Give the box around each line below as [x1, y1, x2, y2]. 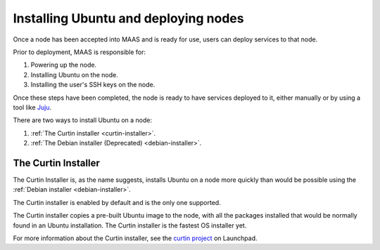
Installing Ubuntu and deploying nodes [13, 11, 244, 26]
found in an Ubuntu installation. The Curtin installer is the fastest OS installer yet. [13, 221, 247, 230]
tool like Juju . [13, 103, 52, 112]
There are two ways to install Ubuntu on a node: [13, 116, 153, 124]
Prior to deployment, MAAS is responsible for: [13, 48, 146, 56]
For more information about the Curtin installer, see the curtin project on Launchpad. [13, 234, 258, 242]
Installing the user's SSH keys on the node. [30, 81, 156, 89]
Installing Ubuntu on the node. [30, 70, 119, 79]
